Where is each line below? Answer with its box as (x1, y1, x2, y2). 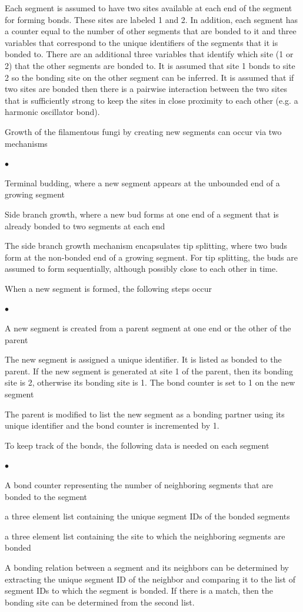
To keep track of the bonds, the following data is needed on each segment (5, 439, 269, 451)
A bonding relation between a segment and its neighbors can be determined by (5, 561, 289, 573)
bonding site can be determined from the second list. (5, 595, 195, 608)
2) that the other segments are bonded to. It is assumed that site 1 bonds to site (5, 59, 295, 71)
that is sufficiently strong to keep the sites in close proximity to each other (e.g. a (5, 94, 298, 106)
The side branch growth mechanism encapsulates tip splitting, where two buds (5, 239, 288, 252)
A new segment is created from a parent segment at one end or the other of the (5, 322, 291, 334)
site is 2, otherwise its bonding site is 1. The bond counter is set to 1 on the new (5, 376, 295, 389)
